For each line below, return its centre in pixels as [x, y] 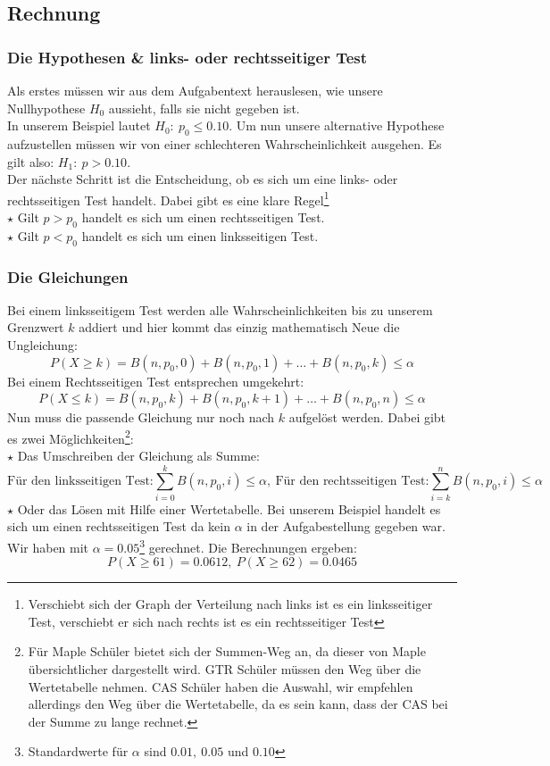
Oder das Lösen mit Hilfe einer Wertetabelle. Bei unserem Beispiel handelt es [229, 508]
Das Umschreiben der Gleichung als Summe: [138, 456]
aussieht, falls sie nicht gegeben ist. [204, 108]
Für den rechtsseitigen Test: [352, 482]
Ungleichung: [42, 345]
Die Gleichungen [68, 276]
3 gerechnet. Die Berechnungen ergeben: [248, 545]
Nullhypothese [46, 108]
